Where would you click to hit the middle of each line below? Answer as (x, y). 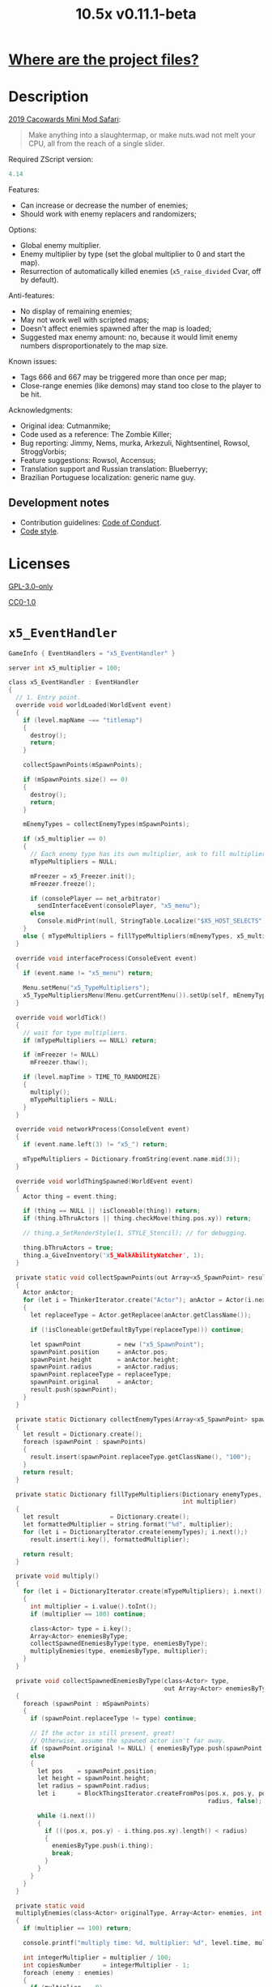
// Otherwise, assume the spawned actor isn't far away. (128, 1741)
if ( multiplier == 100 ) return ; (77, 1929)
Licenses (40, 563)
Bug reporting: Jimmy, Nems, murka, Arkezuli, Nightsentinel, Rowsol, (135, 443)
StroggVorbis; (43, 452)
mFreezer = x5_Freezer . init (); (83, 876)
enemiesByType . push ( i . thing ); (102, 1846)
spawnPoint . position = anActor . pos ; (99, 1352)
